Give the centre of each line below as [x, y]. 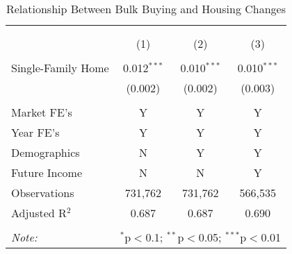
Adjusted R [39, 213]
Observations [43, 193]
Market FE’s [42, 112]
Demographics [46, 152]
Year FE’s [35, 132]
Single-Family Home [60, 68]
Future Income [47, 172]
